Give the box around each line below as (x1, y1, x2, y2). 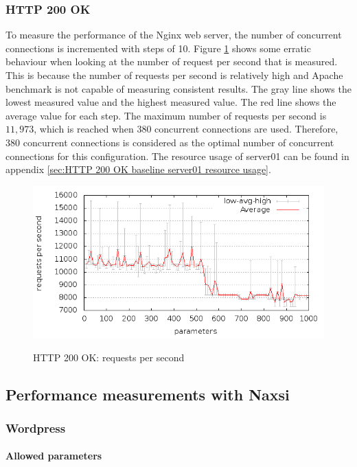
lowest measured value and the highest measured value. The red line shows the (5, 95, 336, 109)
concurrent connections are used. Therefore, (154, 122, 338, 136)
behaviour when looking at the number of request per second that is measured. (5, 54, 338, 69)
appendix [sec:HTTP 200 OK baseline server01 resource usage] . (5, 162, 271, 176)
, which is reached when (34, 122, 134, 136)
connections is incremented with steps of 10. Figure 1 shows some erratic (5, 41, 311, 55)
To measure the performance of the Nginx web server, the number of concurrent (5, 27, 342, 42)
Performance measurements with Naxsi (5, 383, 290, 405)
